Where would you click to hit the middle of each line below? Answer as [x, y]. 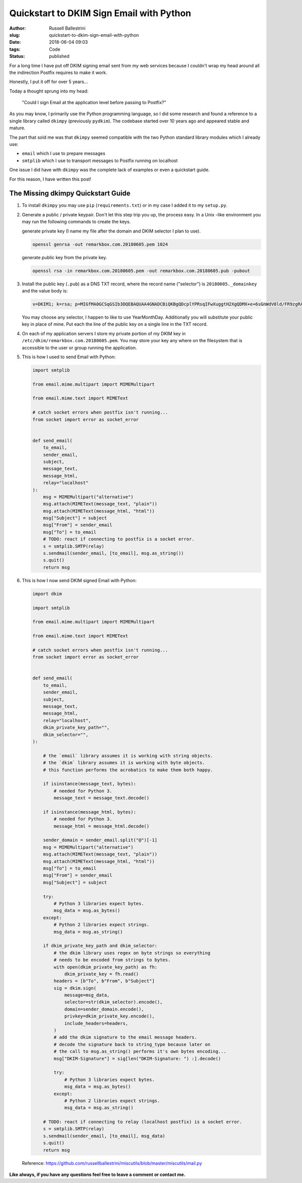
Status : [17, 56]
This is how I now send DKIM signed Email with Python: [79, 580]
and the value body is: [45, 291]
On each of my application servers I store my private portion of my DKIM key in [104, 333]
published [59, 56]
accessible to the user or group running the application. [80, 348]
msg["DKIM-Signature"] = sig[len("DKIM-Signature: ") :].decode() [137, 1058]
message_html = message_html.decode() [101, 826]
